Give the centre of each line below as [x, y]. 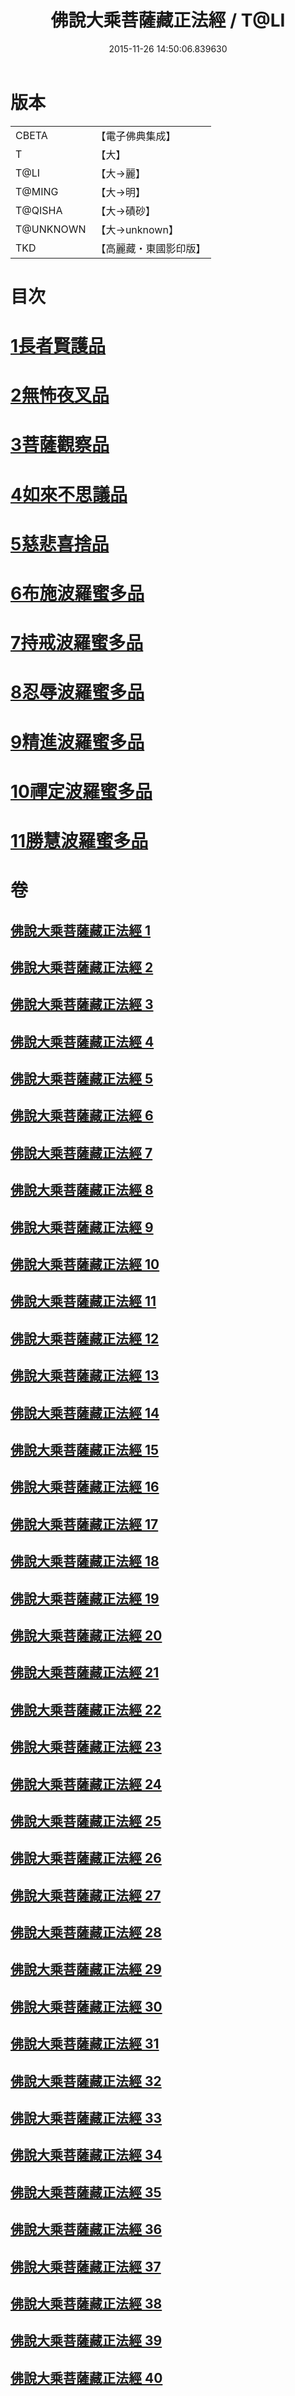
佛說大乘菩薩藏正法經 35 [86, 2192]
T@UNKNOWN [51, 229]
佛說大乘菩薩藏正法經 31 [85, 2044]
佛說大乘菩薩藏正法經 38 [86, 2303]
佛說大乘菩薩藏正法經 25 [86, 1821]
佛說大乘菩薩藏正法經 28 [86, 1932]
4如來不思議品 [69, 494]
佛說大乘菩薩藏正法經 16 [85, 1487]
